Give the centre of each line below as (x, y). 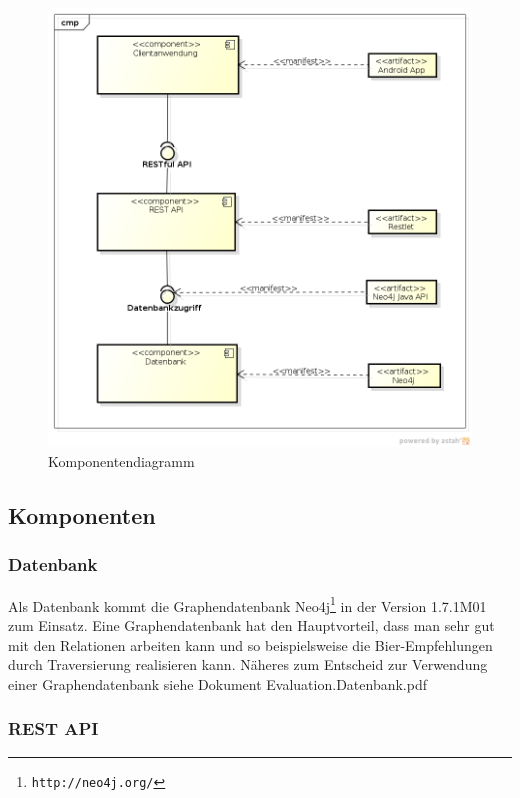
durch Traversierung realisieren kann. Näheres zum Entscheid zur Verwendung (248, 664)
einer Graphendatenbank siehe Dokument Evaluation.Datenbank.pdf (217, 683)
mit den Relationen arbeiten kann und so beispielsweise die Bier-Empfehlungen (250, 644)
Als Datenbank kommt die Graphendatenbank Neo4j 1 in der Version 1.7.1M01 (247, 604)
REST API (53, 728)
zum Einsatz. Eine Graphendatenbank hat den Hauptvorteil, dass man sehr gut (251, 624)
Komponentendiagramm (121, 461)
